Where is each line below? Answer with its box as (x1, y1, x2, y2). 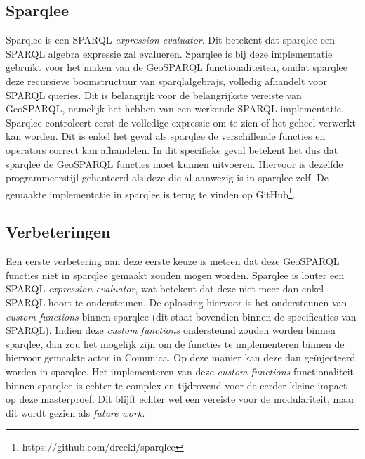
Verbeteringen (6, 221, 111, 243)
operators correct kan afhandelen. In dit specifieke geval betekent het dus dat (6, 142, 338, 157)
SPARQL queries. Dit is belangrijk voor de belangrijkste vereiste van (6, 87, 302, 102)
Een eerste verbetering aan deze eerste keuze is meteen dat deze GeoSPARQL (6, 254, 340, 269)
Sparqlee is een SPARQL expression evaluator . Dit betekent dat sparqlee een (6, 32, 336, 47)
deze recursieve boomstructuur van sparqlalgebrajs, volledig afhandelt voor (6, 73, 327, 88)
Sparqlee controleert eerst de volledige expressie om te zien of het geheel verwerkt (6, 115, 356, 129)
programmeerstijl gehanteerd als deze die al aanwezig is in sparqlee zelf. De (6, 170, 328, 185)
